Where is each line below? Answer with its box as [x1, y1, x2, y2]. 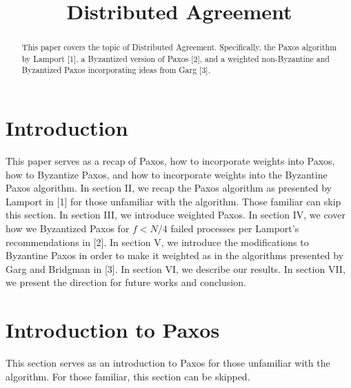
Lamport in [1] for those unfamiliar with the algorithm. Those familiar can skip [6, 194, 341, 208]
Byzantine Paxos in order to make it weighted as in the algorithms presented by [6, 248, 344, 263]
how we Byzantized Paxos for [6, 221, 130, 236]
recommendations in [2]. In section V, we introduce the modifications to [6, 234, 309, 249]
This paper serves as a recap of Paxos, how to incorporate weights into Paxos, [6, 154, 335, 168]
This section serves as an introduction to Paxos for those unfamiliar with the [6, 356, 330, 370]
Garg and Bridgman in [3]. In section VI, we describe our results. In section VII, [6, 261, 345, 276]
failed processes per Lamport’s [170, 221, 299, 236]
